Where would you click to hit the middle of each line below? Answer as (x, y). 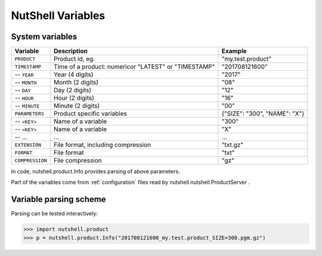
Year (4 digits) (74, 74)
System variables (44, 37)
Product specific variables (91, 114)
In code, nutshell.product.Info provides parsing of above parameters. (95, 171)
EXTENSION (28, 145)
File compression (78, 161)
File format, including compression (103, 145)
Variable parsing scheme (58, 199)
